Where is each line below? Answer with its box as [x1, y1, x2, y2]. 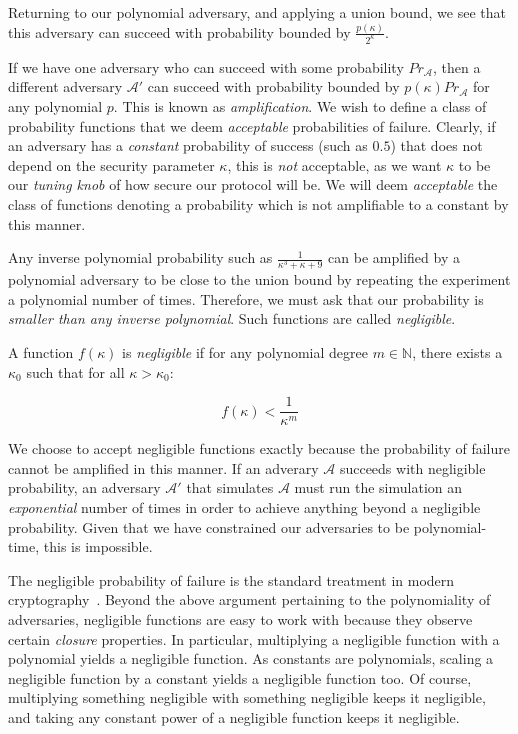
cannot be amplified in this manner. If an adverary [8, 457, 319, 478]
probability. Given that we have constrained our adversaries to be [8, 516, 410, 537]
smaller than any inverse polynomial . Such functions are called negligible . [8, 308, 456, 329]
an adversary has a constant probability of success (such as [8, 135, 368, 156]
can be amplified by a [328, 247, 460, 268]
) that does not [390, 135, 483, 156]
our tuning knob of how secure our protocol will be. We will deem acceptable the [8, 174, 498, 195]
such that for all [26, 361, 125, 382]
